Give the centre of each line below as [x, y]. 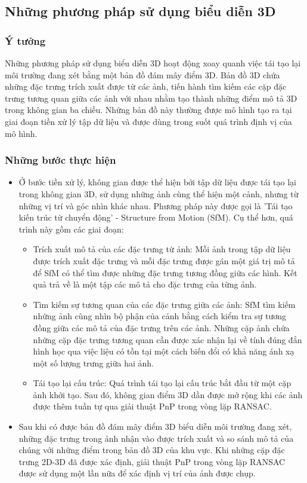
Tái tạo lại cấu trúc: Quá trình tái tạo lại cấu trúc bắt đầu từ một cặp [162, 383]
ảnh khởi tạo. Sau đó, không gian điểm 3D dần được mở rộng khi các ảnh [168, 394]
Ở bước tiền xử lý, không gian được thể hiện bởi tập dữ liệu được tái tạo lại [157, 182]
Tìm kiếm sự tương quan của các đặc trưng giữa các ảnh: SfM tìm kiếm [164, 304]
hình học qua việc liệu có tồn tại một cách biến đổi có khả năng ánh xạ [164, 351]
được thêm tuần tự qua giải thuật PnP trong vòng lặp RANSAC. [152, 406]
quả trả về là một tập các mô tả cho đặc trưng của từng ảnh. [145, 284]
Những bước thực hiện [61, 160]
